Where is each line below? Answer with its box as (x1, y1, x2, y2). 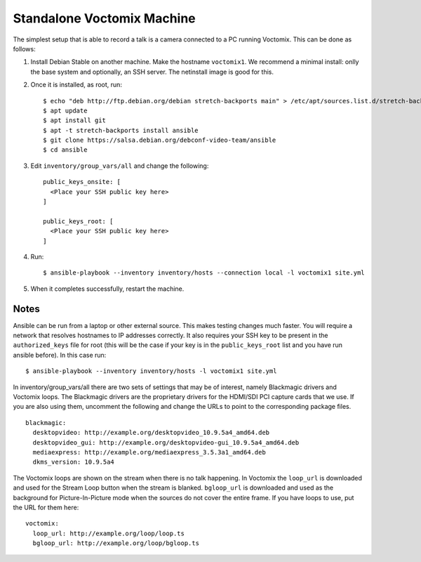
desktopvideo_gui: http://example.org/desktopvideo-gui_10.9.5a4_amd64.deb (32, 438, 300, 446)
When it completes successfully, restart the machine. (30, 285, 185, 293)
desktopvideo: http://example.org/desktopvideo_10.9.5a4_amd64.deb (32, 429, 270, 437)
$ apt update (43, 106, 88, 115)
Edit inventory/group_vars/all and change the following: (30, 162, 209, 170)
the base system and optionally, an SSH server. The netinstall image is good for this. (30, 67, 274, 76)
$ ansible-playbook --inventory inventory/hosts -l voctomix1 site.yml (25, 367, 277, 375)
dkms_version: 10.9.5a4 (32, 458, 115, 466)
